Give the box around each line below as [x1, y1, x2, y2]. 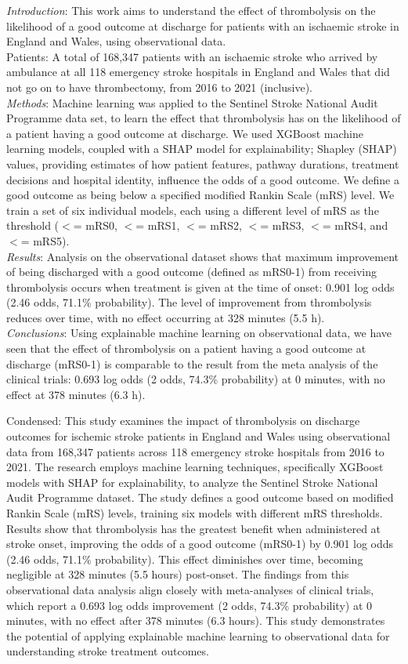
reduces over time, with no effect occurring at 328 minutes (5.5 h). [6, 309, 325, 325]
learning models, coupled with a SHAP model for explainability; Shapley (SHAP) [6, 140, 397, 157]
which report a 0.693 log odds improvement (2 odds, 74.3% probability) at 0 [6, 597, 372, 613]
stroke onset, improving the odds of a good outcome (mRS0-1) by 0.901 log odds [6, 535, 394, 552]
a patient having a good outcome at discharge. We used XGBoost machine [6, 125, 363, 141]
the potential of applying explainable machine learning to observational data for [6, 627, 390, 644]
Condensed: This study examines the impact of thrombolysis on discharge [6, 412, 360, 429]
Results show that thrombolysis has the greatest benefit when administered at [6, 520, 381, 536]
